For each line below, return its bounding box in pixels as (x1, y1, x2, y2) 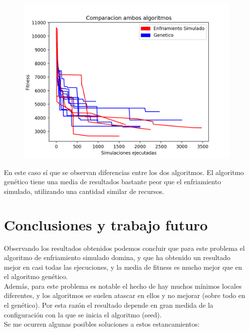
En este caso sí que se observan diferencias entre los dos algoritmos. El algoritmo (4, 167, 244, 177)
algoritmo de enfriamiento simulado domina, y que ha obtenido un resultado (4, 252, 231, 262)
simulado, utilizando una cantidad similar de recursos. (4, 186, 165, 196)
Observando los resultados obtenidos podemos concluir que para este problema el (4, 243, 245, 253)
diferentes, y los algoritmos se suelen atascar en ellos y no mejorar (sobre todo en (4, 290, 246, 300)
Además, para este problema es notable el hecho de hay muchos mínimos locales (4, 280, 242, 291)
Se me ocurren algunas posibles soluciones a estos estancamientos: (4, 319, 200, 329)
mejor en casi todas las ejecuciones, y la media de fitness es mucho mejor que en (4, 262, 242, 272)
